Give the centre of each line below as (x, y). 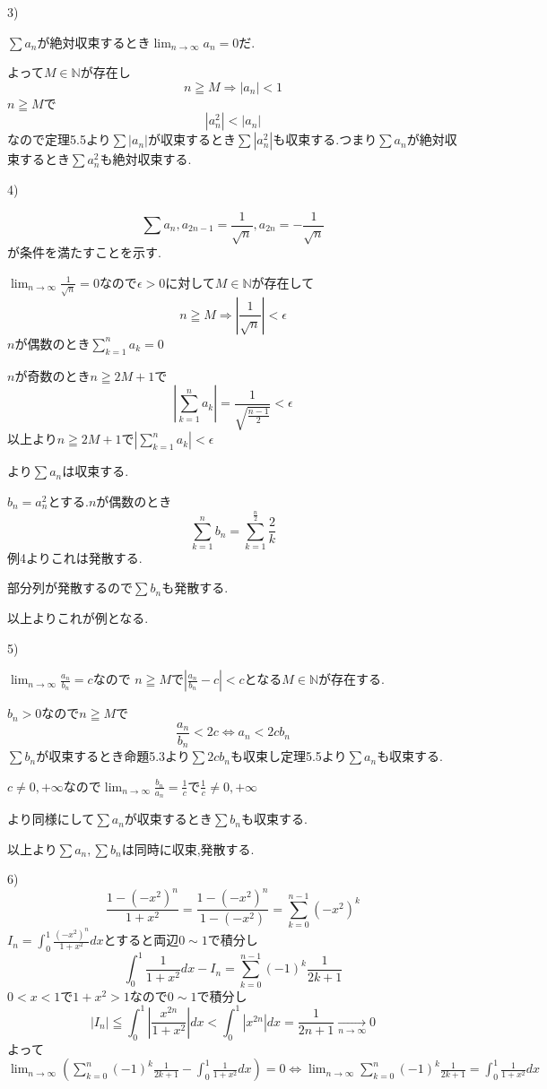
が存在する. (351, 679)
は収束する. (96, 471)
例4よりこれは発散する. (75, 557)
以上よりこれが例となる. (78, 618)
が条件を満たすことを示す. (84, 252)
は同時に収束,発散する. (188, 848)
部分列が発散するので (70, 588)
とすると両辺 (141, 940)
